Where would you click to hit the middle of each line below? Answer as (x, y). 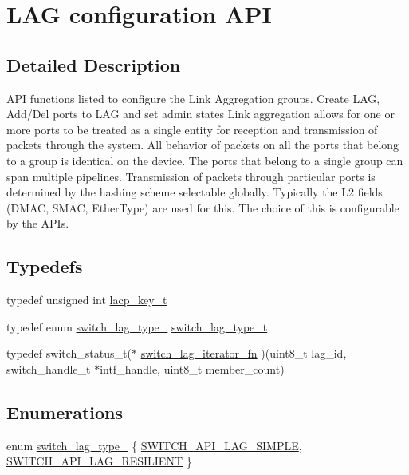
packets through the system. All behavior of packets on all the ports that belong (203, 145)
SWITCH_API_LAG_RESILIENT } (99, 461)
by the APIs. (38, 223)
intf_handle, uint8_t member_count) (192, 368)
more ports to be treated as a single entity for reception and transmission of (192, 129)
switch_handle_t (49, 368)
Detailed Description (94, 64)
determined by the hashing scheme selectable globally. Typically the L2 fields (195, 192)
